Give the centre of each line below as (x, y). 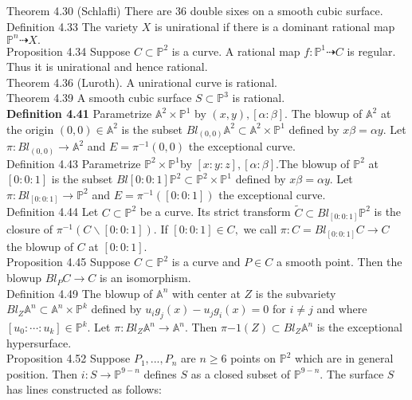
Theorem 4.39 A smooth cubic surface (99, 98)
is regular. (371, 51)
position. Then (42, 373)
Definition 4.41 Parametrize (79, 114)
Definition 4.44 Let (53, 212)
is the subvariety (296, 293)
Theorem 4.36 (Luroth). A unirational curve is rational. (142, 82)
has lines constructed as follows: (84, 389)
